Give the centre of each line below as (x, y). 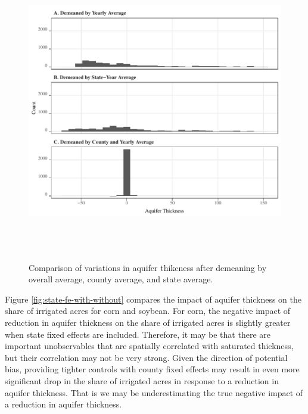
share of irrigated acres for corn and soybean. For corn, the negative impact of (148, 311)
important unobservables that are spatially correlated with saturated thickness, (149, 346)
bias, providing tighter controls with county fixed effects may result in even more (152, 369)
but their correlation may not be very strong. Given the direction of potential (146, 357)
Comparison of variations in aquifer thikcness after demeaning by (148, 267)
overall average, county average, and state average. (121, 279)
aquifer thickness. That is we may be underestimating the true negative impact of (154, 392)
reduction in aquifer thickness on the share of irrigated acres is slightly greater (148, 322)
